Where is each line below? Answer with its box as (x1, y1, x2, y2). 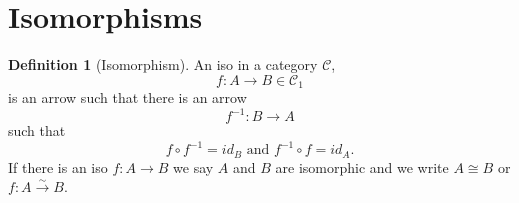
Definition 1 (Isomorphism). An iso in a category (8, 54, 318, 75)
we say (173, 156, 214, 177)
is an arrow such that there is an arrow (8, 87, 247, 108)
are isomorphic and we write (275, 156, 449, 177)
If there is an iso (8, 156, 108, 177)
